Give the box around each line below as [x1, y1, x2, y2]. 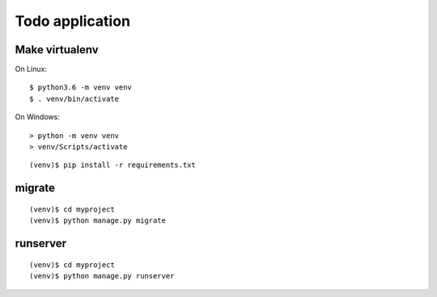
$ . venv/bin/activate [29, 94, 120, 103]
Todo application [15, 12, 131, 30]
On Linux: [15, 65, 48, 74]
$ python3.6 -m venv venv [29, 83, 133, 92]
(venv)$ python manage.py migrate [29, 216, 166, 225]
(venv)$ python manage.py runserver [29, 271, 175, 280]
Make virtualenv [15, 43, 99, 56]
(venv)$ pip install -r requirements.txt [29, 161, 196, 169]
